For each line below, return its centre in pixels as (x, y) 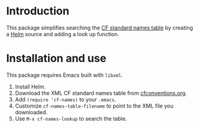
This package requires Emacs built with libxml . (65, 75)
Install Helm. (30, 87)
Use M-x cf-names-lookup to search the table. (71, 118)
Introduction (38, 11)
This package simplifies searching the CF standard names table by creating (100, 28)
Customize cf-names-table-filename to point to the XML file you (94, 106)
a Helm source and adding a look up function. (63, 34)
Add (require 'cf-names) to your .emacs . (65, 99)
